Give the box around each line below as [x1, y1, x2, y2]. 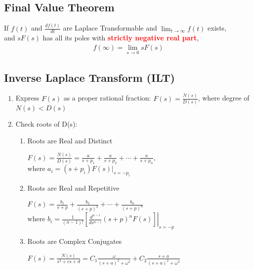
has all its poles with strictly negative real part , [42, 33, 199, 43]
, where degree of [198, 93, 250, 103]
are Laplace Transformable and [63, 23, 157, 33]
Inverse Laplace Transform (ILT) [4, 69, 175, 85]
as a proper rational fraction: [63, 93, 151, 103]
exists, [208, 23, 226, 33]
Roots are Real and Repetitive [27, 183, 120, 193]
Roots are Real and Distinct [27, 135, 113, 145]
